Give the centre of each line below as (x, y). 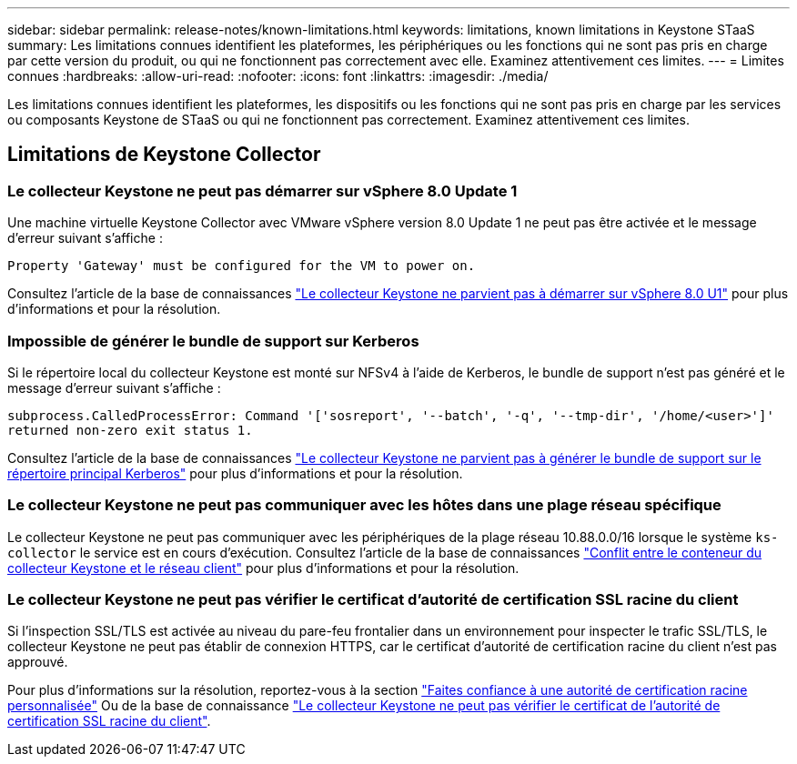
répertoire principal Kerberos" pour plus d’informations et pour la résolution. (235, 473)
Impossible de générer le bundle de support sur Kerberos (213, 341)
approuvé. (38, 662)
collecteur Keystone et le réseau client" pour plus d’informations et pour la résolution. (263, 568)
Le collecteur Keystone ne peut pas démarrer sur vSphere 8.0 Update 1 (262, 191)
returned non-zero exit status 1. (130, 430)
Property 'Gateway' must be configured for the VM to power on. (242, 266)
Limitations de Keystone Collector (164, 155)
